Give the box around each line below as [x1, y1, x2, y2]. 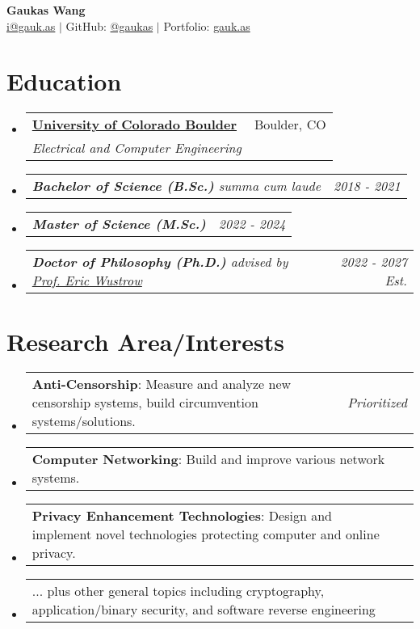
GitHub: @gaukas [65, 17, 153, 34]
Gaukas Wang [6, 2, 86, 18]
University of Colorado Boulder [31, 115, 237, 134]
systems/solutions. [31, 412, 136, 431]
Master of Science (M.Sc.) [31, 214, 206, 234]
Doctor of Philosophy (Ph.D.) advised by [31, 252, 288, 272]
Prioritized [347, 393, 407, 412]
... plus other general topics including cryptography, [31, 581, 325, 601]
